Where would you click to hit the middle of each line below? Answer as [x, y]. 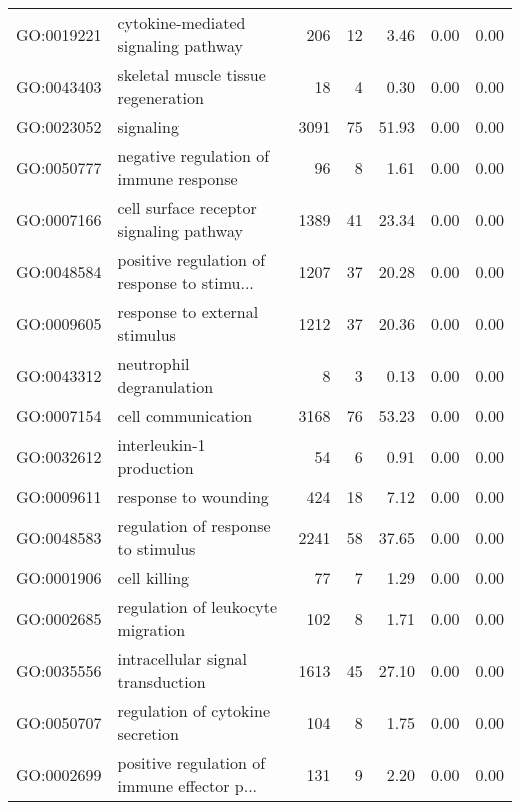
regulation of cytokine [193, 710]
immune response [177, 178]
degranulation [165, 386]
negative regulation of [193, 155]
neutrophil [153, 363]
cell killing [153, 577]
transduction [161, 681]
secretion [148, 733]
